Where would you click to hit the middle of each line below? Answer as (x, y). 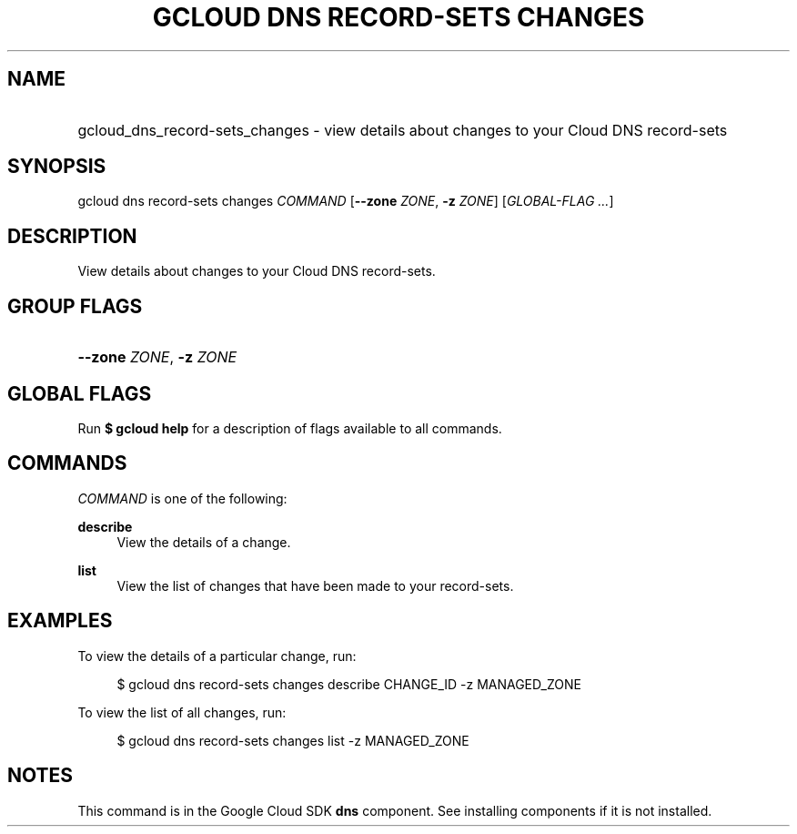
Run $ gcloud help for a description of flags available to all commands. (290, 428)
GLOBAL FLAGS (80, 393)
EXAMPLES (60, 621)
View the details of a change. (204, 542)
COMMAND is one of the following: (182, 498)
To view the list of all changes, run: (182, 712)
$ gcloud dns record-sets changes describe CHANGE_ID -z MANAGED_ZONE (349, 684)
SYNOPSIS (57, 167)
